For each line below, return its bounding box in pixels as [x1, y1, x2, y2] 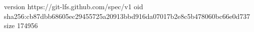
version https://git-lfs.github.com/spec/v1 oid [4, 1, 143, 11]
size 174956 [4, 20, 38, 31]
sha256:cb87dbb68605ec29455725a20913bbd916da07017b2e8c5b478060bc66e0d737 [4, 11, 250, 21]
